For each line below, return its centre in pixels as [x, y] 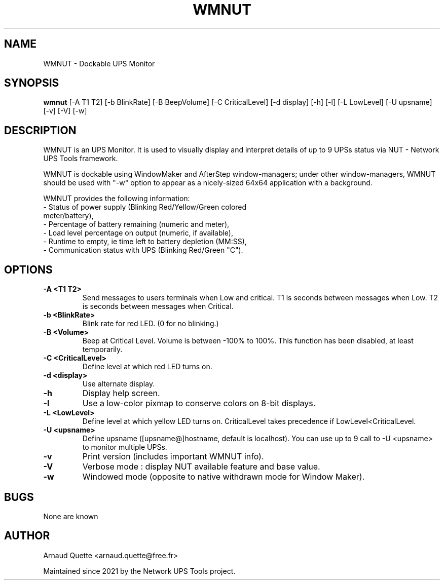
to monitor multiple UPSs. [125, 447]
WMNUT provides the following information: [117, 199]
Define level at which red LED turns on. [147, 367]
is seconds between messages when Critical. [158, 306]
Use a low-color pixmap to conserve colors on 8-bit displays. [199, 403]
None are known [71, 516]
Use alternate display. [119, 384]
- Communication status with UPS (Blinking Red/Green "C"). [143, 250]
